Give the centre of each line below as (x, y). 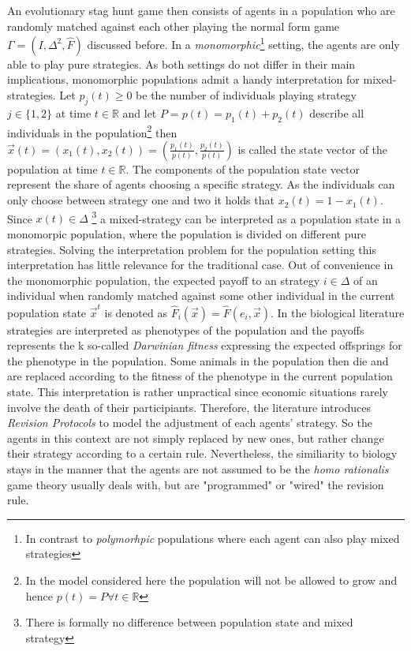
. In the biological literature (337, 312)
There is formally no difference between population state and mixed (189, 622)
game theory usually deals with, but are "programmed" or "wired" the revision (196, 484)
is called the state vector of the (313, 149)
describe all (337, 112)
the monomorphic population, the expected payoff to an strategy (164, 280)
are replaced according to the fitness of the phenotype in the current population (200, 376)
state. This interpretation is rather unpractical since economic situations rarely (198, 391)
